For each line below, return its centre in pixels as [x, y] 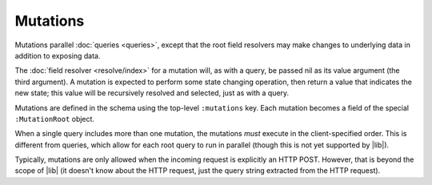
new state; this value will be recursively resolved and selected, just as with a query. [152, 93]
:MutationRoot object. [55, 119]
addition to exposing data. [58, 55]
